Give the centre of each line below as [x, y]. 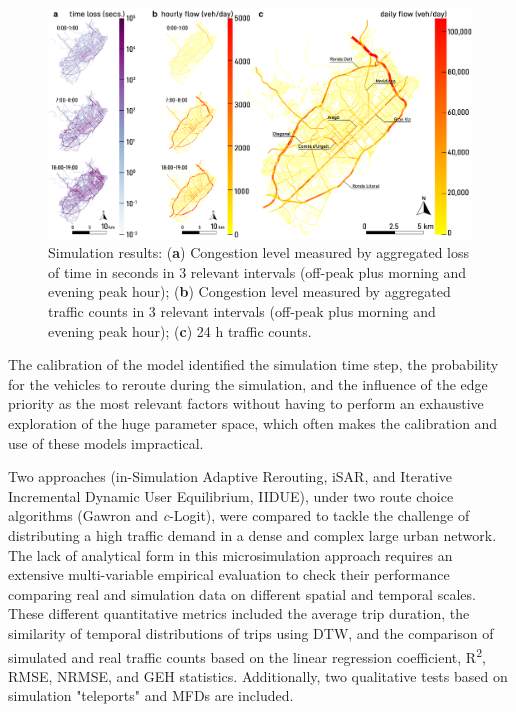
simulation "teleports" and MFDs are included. [151, 695]
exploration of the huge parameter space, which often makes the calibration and [253, 422]
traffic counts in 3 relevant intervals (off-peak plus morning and [242, 311]
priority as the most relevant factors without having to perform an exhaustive [246, 403]
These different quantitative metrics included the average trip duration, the [239, 613]
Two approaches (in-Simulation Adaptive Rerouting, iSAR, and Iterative [230, 476]
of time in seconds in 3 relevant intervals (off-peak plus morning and [257, 271]
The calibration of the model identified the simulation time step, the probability [253, 364]
